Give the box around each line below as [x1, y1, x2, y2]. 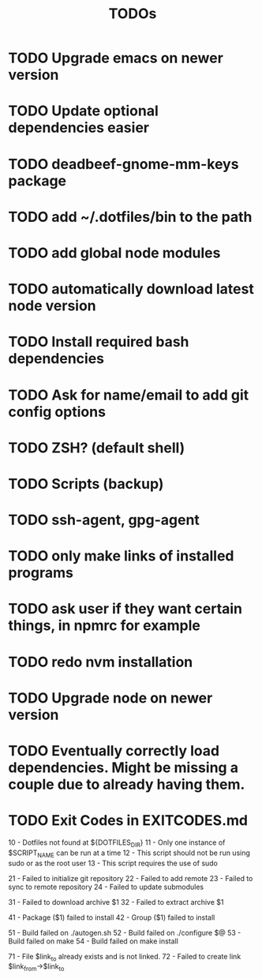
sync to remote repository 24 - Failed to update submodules [8, 882, 204, 891]
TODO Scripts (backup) [8, 474, 164, 493]
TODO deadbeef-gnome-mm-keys [8, 155, 239, 173]
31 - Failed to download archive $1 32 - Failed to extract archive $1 [8, 897, 224, 906]
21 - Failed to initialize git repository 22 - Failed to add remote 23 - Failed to [8, 873, 253, 883]
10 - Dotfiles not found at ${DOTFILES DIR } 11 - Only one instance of [8, 838, 226, 849]
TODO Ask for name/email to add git [8, 386, 249, 403]
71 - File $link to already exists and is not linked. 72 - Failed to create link [8, 951, 241, 963]
